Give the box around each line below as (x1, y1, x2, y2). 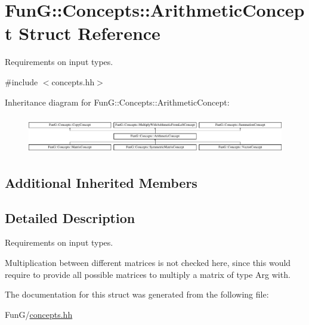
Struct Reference (18, 21, 160, 45)
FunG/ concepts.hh (5, 308, 73, 320)
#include (5, 75, 38, 88)
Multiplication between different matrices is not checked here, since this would (5, 256, 291, 269)
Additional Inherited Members (5, 173, 197, 191)
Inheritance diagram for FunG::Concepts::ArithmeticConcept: (5, 95, 230, 108)
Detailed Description (5, 208, 135, 227)
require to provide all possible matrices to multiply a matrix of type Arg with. (5, 268, 291, 280)
